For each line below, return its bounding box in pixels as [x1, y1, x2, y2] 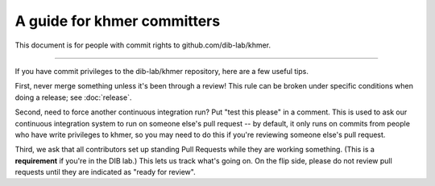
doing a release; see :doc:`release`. [14, 93, 132, 102]
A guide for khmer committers [14, 12, 221, 30]
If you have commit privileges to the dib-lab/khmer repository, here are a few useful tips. [14, 66, 309, 76]
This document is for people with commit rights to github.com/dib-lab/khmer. [14, 40, 271, 50]
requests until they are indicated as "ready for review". [14, 167, 197, 177]
